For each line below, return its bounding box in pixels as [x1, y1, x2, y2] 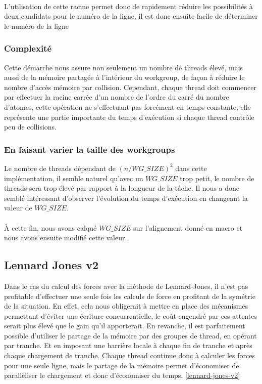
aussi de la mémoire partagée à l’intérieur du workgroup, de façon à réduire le [4, 72, 245, 82]
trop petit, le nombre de [180, 173, 254, 183]
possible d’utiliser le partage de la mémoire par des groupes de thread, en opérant [4, 330, 257, 340]
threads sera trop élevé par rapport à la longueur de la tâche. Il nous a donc [4, 183, 240, 193]
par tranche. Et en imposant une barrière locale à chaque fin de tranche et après [4, 340, 252, 351]
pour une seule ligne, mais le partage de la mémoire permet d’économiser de [4, 360, 239, 370]
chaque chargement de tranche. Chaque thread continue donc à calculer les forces [4, 350, 255, 361]
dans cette [175, 162, 207, 173]
